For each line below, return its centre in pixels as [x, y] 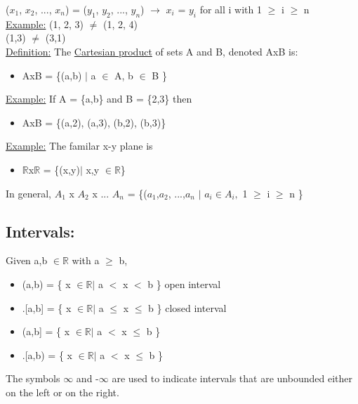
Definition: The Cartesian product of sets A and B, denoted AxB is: [152, 51]
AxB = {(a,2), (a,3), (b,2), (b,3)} [94, 122]
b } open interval [184, 284]
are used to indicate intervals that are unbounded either [232, 378]
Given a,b [27, 260]
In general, [28, 193]
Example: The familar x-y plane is [79, 146]
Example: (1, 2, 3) [45, 24]
